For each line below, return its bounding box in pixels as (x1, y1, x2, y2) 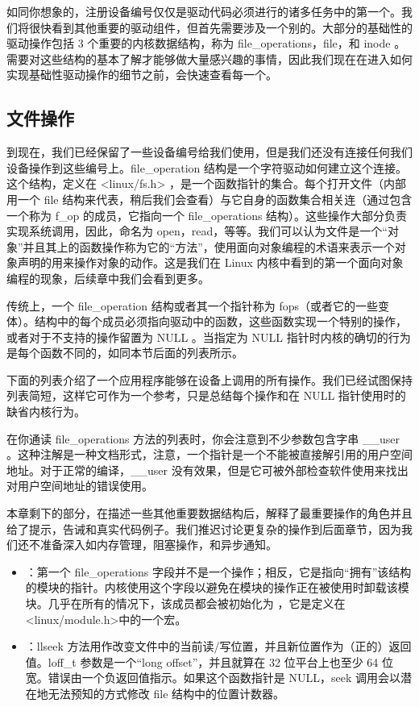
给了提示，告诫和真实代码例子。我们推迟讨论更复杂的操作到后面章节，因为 (6, 520, 401, 537)
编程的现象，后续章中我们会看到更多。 (6, 269, 209, 286)
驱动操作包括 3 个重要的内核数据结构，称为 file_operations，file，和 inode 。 (6, 35, 406, 52)
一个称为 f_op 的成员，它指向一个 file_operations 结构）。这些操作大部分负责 (6, 206, 408, 223)
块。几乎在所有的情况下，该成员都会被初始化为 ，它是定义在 (25, 595, 346, 612)
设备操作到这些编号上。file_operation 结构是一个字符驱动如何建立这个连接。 (6, 159, 408, 176)
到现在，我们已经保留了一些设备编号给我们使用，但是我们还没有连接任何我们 (6, 143, 413, 160)
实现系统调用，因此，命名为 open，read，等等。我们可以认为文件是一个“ (6, 222, 388, 239)
